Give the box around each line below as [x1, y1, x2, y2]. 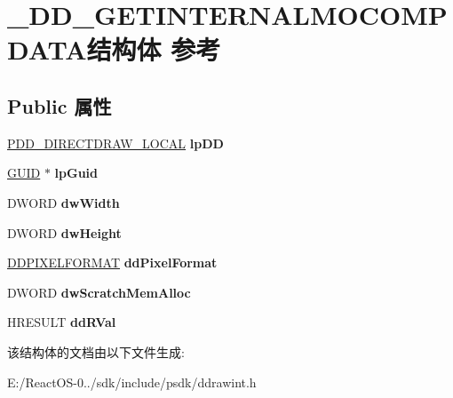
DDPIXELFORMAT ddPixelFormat [7, 253, 218, 272]
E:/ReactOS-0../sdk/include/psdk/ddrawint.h [7, 372, 257, 391]
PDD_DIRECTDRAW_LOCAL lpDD [7, 133, 224, 152]
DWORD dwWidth [7, 193, 120, 211]
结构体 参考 [86, 31, 221, 68]
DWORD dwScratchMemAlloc [7, 283, 191, 301]
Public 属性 [7, 92, 112, 119]
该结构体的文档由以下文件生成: [7, 342, 185, 361]
